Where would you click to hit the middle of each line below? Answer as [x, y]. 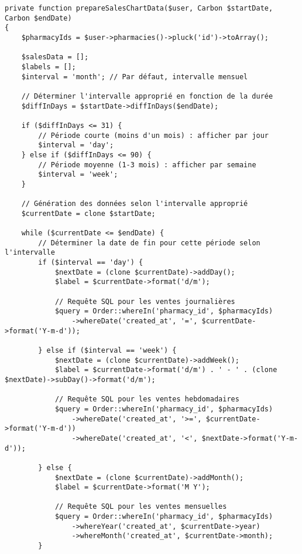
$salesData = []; [55, 57]
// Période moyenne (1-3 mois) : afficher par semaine [147, 165]
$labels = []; [49, 67]
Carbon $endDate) [38, 18]
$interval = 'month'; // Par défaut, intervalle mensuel [135, 77]
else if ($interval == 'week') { [111, 350]
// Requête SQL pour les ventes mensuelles [141, 507]
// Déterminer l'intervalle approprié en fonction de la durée [147, 96]
